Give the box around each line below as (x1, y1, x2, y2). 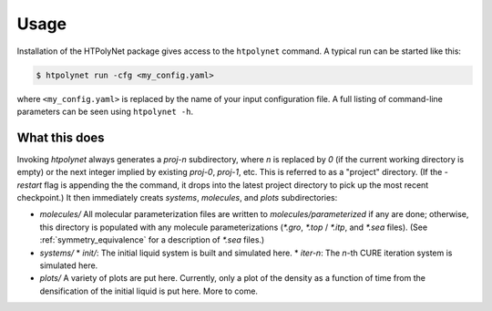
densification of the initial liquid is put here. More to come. (39, 285, 259, 296)
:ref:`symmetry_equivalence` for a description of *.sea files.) (39, 234, 265, 245)
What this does (16, 130, 105, 145)
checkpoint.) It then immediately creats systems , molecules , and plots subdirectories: (16, 192, 338, 202)
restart (16, 179, 43, 191)
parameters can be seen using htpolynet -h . (16, 106, 194, 117)
